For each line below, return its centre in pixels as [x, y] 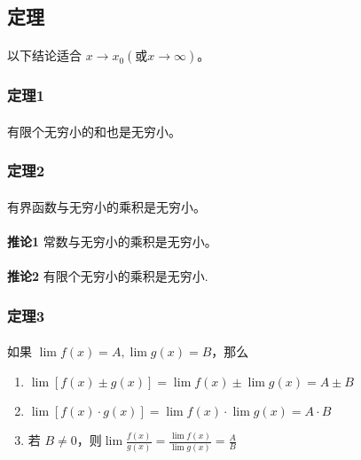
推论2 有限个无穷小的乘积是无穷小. [108, 276]
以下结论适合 [44, 55]
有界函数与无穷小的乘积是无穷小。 [106, 206]
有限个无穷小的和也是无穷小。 [94, 131]
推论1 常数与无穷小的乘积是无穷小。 [112, 242]
